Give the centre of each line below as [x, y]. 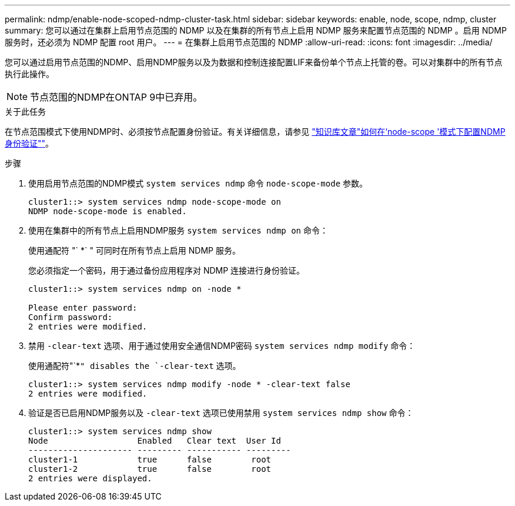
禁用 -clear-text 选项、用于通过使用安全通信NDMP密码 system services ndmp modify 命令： [222, 346]
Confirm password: [71, 317]
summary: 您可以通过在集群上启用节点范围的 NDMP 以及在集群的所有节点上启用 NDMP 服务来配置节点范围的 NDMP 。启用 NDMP [256, 30]
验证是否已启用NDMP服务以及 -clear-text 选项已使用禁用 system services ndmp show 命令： [221, 413]
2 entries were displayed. [90, 478]
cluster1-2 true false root [150, 469]
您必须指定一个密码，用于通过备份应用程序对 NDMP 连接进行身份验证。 [167, 270]
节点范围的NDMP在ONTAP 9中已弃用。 [116, 97]
